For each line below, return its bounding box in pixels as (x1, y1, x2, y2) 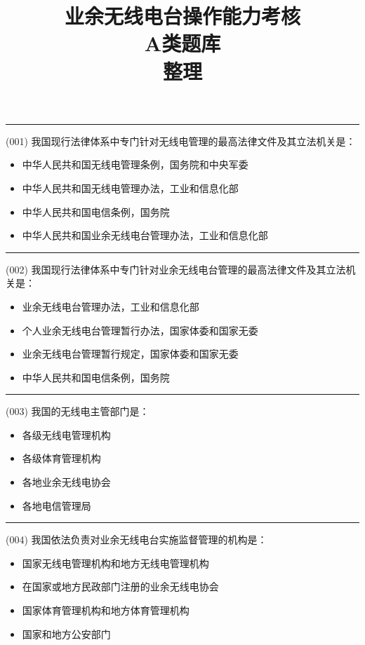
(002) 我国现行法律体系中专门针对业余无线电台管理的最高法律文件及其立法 (6, 262, 346, 276)
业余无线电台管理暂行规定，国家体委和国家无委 (22, 346, 239, 361)
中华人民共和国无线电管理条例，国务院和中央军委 (22, 157, 248, 172)
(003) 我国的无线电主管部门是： (6, 404, 150, 419)
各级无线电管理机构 (22, 427, 111, 442)
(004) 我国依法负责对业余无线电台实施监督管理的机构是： (6, 532, 267, 547)
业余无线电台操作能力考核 (64, 1, 300, 30)
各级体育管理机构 (22, 451, 101, 466)
